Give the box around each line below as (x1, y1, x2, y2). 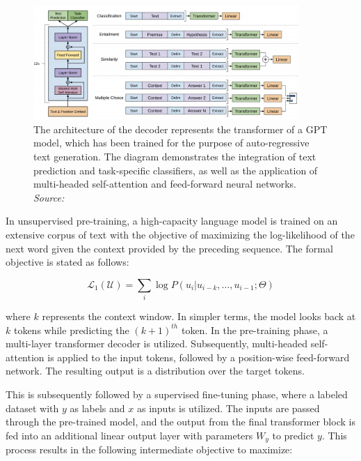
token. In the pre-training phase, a (181, 322, 328, 337)
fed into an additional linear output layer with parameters (6, 428, 253, 442)
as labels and (70, 400, 125, 415)
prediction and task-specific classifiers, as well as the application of (33, 163, 318, 177)
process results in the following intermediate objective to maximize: (6, 442, 293, 457)
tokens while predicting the (13, 322, 129, 337)
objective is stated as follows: (6, 255, 129, 269)
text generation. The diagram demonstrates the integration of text (33, 149, 316, 163)
